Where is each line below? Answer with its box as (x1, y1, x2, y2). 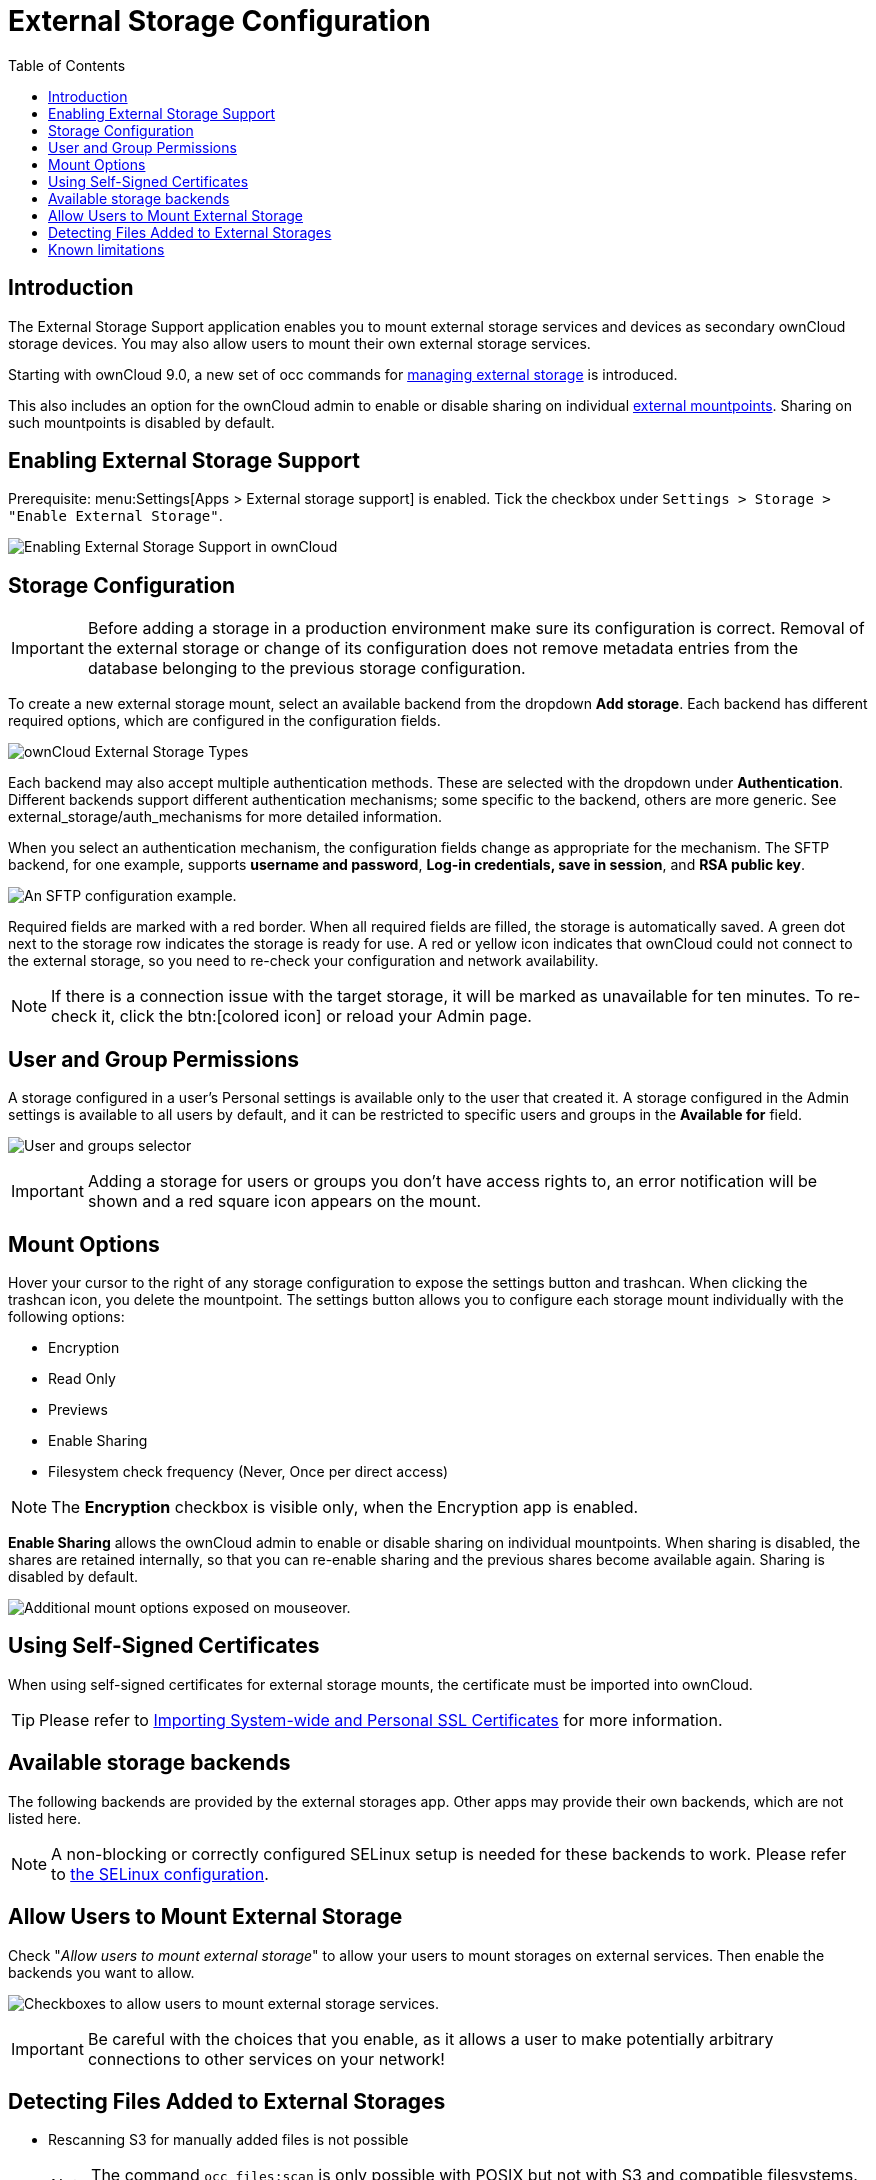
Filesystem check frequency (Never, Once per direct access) (48, 1462, 449, 1480)
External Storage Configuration (8, 4, 431, 38)
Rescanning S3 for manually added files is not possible (48, 2131, 409, 2149)
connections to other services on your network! (87, 2048, 445, 2069)
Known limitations (48, 240, 165, 258)
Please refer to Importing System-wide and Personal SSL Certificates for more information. (39, 1709, 723, 1730)
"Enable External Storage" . (8, 507, 223, 525)
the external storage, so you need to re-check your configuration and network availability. (8, 952, 599, 970)
